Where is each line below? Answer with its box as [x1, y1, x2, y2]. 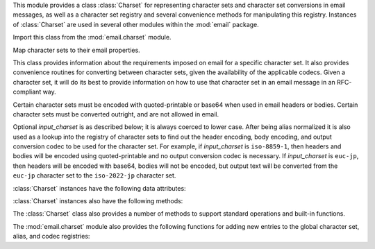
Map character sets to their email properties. [12, 46, 140, 54]
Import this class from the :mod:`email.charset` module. [12, 33, 172, 42]
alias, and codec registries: [12, 232, 90, 241]
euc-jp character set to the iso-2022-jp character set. [12, 171, 176, 180]
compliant [12, 87, 42, 96]
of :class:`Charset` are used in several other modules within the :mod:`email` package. [12, 20, 260, 28]
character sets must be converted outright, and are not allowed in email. [12, 110, 219, 118]
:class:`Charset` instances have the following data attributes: [12, 184, 187, 192]
